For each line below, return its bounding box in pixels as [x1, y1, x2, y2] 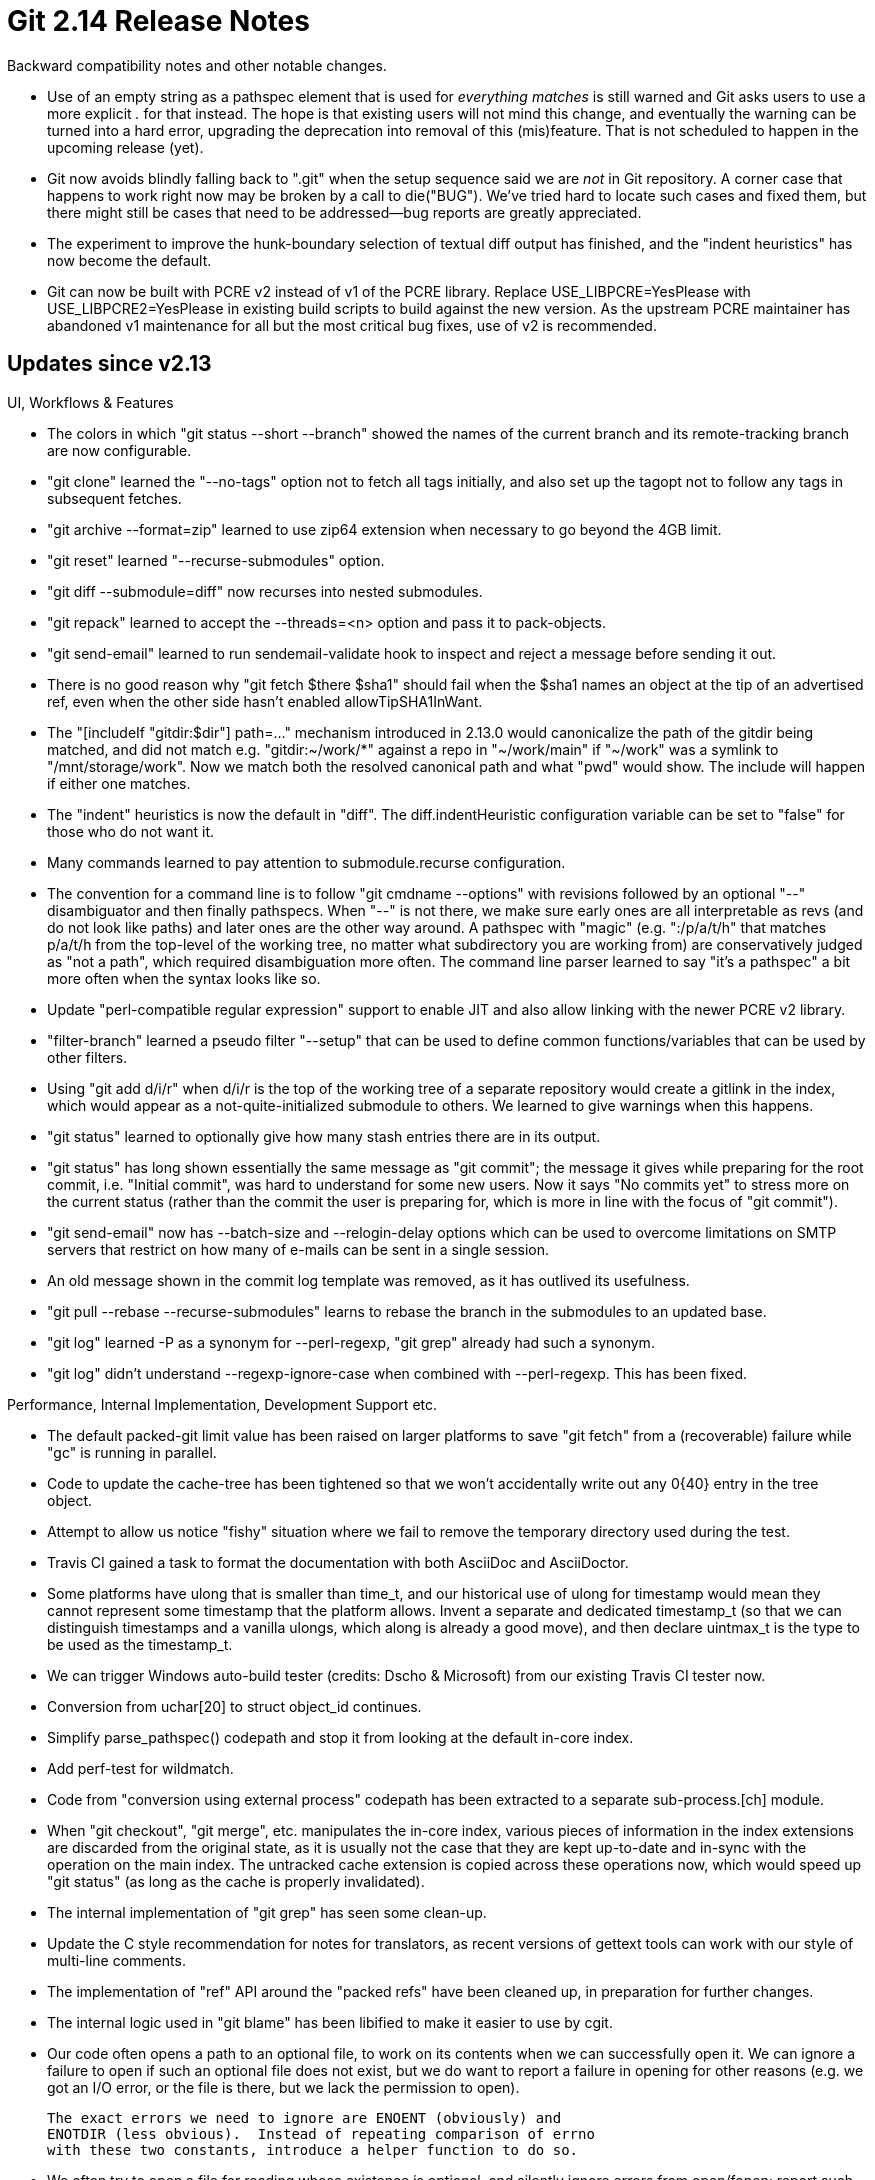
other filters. [47, 1048, 128, 1066]
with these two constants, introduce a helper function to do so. [47, 2141, 579, 2158]
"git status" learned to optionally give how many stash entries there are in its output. [47, 1127, 601, 1145]
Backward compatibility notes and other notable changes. [7, 56, 387, 74]
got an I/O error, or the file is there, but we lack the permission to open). [47, 2078, 520, 2096]
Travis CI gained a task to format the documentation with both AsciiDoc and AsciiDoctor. [47, 1553, 629, 1571]
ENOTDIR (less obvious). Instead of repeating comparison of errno [47, 2125, 595, 2142]
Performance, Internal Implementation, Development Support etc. [7, 1395, 438, 1413]
